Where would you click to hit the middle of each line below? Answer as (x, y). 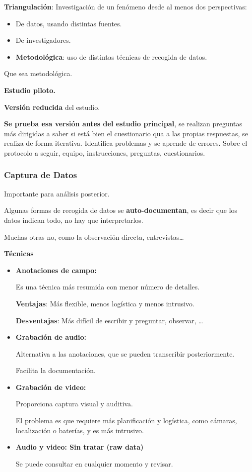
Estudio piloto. (30, 90)
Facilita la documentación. (56, 370)
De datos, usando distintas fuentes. (69, 23)
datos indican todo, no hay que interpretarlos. (74, 220)
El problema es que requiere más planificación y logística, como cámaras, (126, 421)
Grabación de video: (51, 387)
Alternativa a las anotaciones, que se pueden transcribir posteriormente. (125, 353)
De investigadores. (43, 40)
